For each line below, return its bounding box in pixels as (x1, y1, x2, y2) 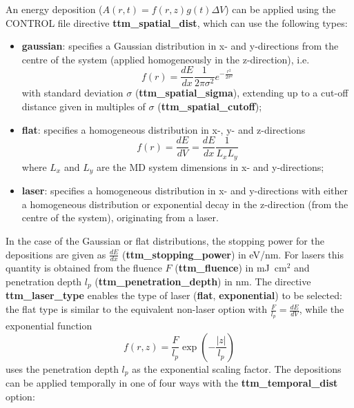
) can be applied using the (225, 2, 336, 16)
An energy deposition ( (6, 2, 103, 16)
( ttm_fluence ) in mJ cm (175, 261, 287, 275)
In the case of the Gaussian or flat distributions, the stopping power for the (6, 233, 324, 247)
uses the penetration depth (6, 361, 119, 376)
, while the (299, 302, 344, 316)
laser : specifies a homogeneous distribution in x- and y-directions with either (21, 183, 348, 198)
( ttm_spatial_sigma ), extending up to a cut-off (135, 85, 348, 100)
